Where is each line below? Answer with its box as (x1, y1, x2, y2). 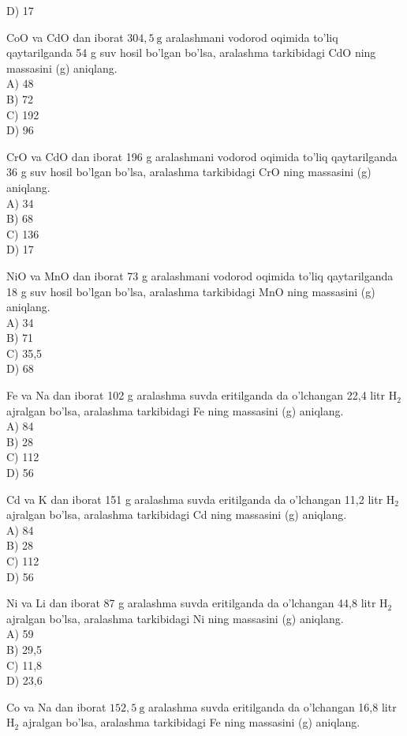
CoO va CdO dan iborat (6, 28, 124, 45)
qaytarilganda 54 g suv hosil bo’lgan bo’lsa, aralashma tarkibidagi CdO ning (6, 44, 376, 61)
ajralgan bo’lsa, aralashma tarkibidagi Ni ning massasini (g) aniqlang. (6, 610, 344, 626)
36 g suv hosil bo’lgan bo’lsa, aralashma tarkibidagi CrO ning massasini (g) (6, 163, 372, 180)
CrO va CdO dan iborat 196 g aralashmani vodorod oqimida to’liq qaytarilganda (6, 148, 398, 164)
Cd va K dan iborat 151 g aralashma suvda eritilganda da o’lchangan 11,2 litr (6, 490, 383, 507)
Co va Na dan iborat (6, 698, 106, 715)
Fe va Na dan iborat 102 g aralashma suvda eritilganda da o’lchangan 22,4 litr (6, 387, 386, 404)
